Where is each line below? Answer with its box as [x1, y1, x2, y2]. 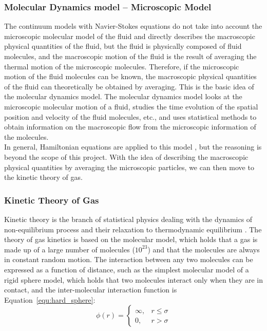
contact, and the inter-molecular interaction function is [4, 284, 177, 295]
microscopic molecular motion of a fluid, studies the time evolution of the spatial [4, 101, 258, 112]
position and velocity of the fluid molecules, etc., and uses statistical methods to [4, 111, 257, 122]
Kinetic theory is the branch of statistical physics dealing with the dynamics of [4, 213, 253, 224]
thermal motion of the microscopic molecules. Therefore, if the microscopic [4, 61, 239, 71]
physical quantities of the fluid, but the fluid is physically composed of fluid [4, 41, 242, 51]
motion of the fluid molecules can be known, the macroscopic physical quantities [4, 71, 257, 82]
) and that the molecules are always [147, 244, 260, 254]
